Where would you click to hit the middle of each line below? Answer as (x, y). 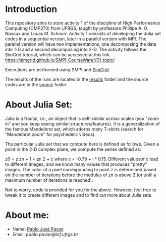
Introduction (31, 9)
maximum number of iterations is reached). (49, 180)
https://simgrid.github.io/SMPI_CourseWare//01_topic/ (60, 60)
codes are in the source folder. (36, 84)
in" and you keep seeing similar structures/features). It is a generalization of (83, 123)
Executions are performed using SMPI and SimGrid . (58, 69)
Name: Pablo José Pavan (38, 229)
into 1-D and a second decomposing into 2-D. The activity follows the (76, 49)
